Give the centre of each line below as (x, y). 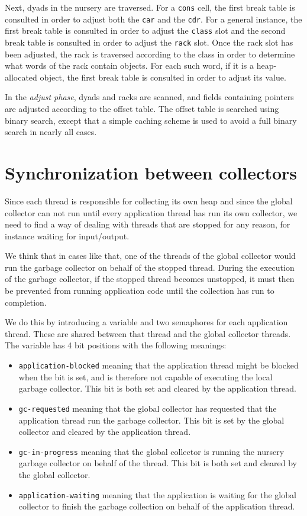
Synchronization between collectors (151, 172)
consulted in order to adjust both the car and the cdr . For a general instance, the (153, 19)
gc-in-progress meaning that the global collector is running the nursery (151, 451)
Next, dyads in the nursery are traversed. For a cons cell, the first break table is (150, 7)
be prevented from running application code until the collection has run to (140, 291)
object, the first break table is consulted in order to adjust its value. (163, 77)
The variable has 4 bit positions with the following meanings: (116, 345)
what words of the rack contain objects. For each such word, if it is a (130, 65)
